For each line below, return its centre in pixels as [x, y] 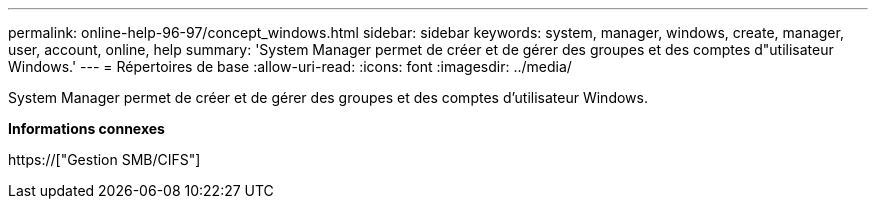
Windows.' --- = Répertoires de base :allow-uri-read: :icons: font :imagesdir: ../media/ [290, 66]
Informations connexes [86, 128]
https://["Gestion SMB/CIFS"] [104, 159]
